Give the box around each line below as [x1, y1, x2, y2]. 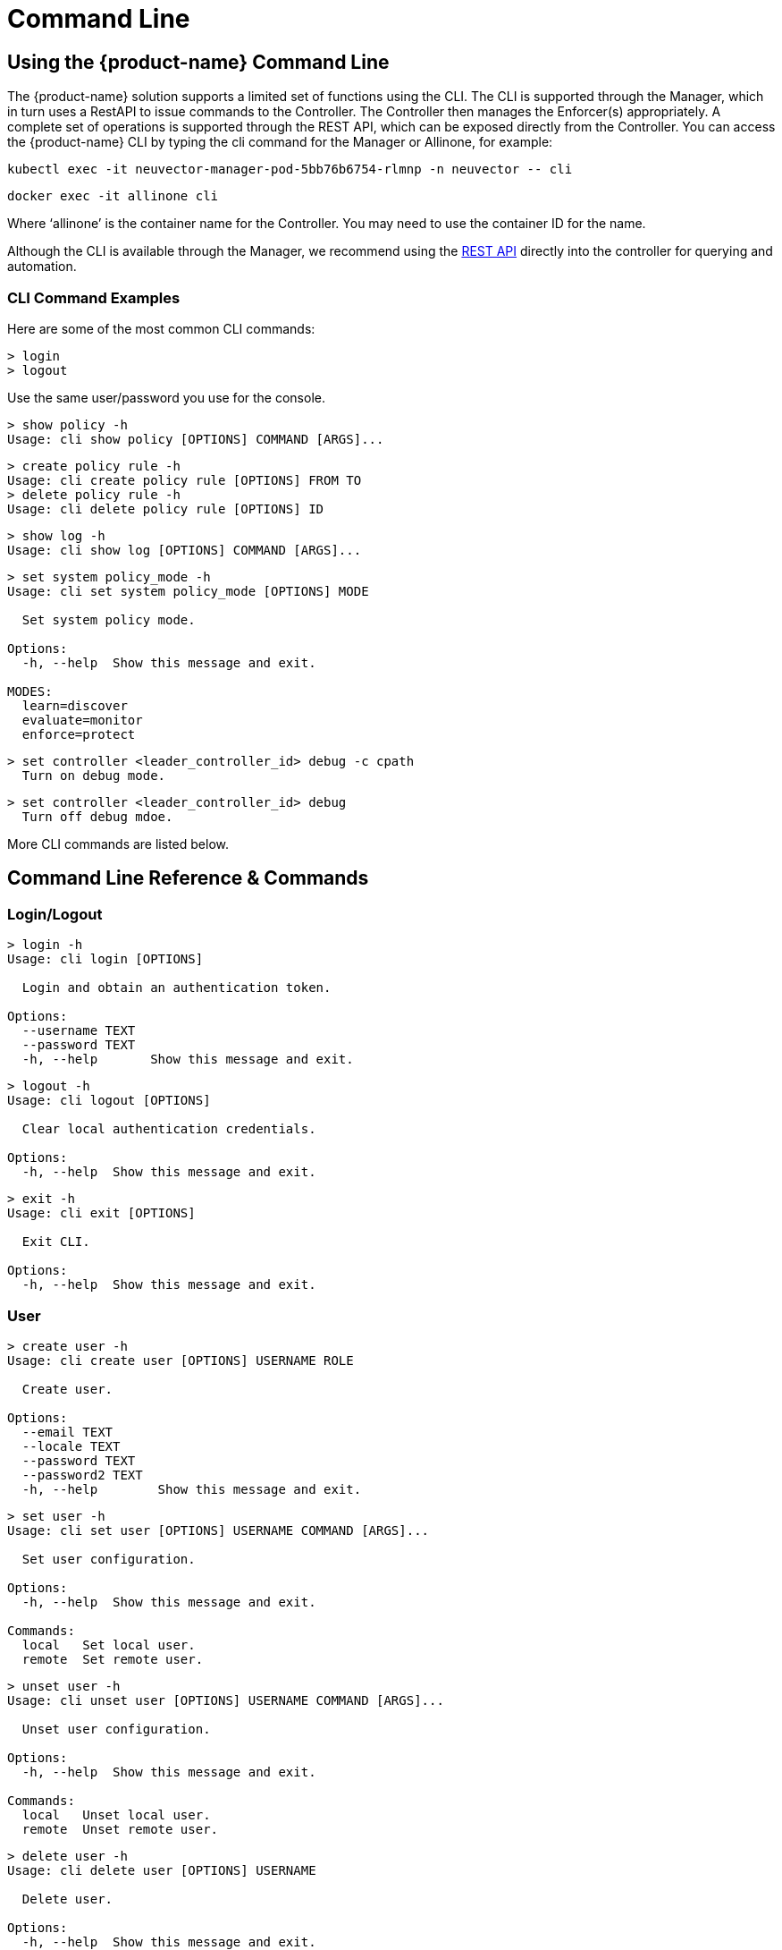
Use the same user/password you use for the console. [7, 389, 325, 405]
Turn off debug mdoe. [21, 809, 173, 824]
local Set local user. [21, 1637, 196, 1652]
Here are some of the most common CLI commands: [7, 320, 315, 336]
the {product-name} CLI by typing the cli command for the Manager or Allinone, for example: [7, 134, 553, 150]
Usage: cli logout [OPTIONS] [7, 1093, 211, 1108]
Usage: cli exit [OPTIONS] [7, 1206, 196, 1221]
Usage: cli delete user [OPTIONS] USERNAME [7, 1862, 316, 1878]
